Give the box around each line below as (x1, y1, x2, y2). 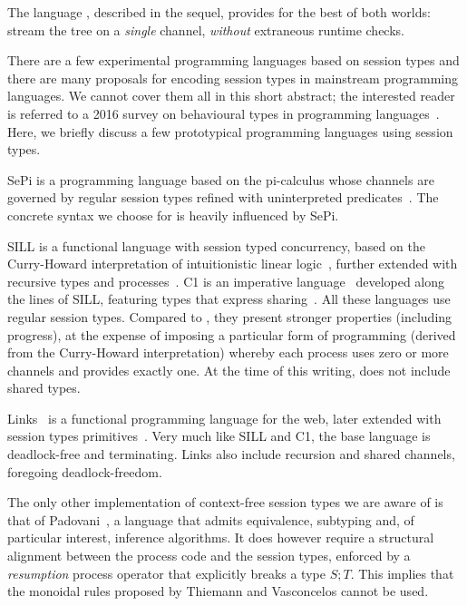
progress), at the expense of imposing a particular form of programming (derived (7, 325, 456, 344)
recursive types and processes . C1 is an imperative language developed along (7, 271, 445, 290)
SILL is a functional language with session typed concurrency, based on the (7, 236, 425, 255)
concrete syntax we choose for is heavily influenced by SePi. (7, 205, 339, 224)
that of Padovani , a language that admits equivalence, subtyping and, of (7, 510, 414, 529)
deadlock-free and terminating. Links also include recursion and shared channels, (7, 445, 455, 464)
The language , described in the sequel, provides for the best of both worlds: (7, 3, 431, 21)
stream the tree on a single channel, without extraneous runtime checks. (7, 20, 404, 39)
